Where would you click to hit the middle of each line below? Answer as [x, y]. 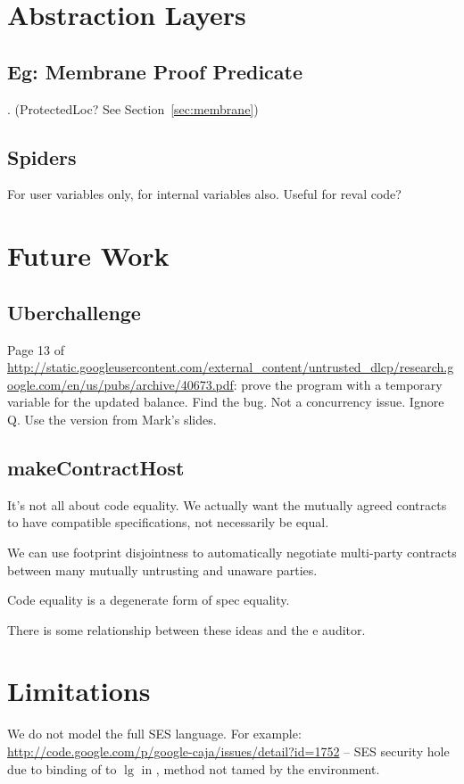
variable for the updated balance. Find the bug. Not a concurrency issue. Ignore [226, 402]
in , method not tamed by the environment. [261, 768]
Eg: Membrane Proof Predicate [155, 71]
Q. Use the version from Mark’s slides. [112, 419]
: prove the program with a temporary [338, 384]
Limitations [79, 691]
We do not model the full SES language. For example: [154, 734]
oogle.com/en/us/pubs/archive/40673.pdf [120, 384]
